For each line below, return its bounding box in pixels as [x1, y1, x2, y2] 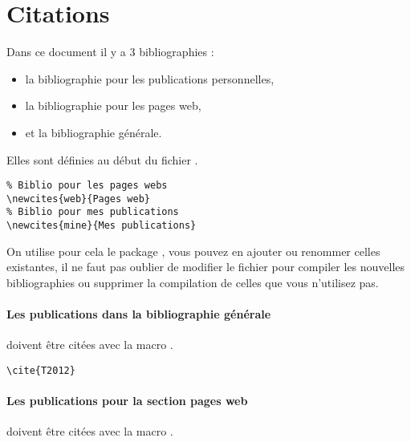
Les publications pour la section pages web [6, 392, 248, 409]
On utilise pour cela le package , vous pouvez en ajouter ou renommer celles [6, 242, 380, 259]
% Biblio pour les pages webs [6, 180, 168, 192]
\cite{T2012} [6, 364, 75, 376]
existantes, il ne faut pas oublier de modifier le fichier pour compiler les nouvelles [6, 258, 405, 275]
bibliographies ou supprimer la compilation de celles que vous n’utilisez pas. [6, 274, 379, 290]
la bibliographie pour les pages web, [25, 97, 201, 114]
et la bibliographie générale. [25, 124, 162, 140]
